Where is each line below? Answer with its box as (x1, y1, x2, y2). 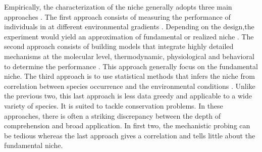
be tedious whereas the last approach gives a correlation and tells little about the (4, 130, 255, 140)
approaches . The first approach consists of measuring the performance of (4, 11, 231, 22)
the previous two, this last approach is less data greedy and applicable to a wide (4, 90, 252, 101)
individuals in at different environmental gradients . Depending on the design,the (4, 21, 254, 32)
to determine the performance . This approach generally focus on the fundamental (4, 61, 258, 71)
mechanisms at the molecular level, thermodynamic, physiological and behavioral (4, 50, 254, 61)
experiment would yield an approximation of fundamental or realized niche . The (4, 31, 254, 41)
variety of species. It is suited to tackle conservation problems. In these (4, 100, 223, 111)
